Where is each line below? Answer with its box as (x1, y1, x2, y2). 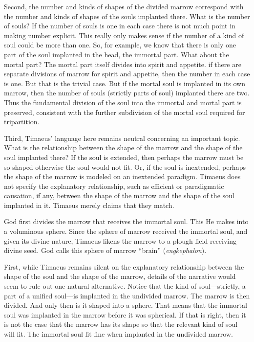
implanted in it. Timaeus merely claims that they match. (4, 200, 174, 210)
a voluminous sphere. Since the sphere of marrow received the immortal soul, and (4, 226, 248, 236)
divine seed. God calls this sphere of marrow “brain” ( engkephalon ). (4, 245, 207, 255)
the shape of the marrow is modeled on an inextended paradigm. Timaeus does (4, 171, 241, 182)
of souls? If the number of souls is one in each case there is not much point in (4, 21, 235, 31)
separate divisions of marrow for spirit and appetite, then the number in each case (4, 68, 250, 79)
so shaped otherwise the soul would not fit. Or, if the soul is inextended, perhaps (4, 161, 246, 172)
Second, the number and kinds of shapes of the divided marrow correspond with (4, 1, 244, 11)
